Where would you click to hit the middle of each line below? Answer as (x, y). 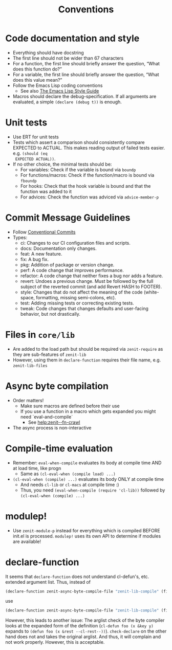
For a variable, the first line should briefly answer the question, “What (86, 74)
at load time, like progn (37, 468)
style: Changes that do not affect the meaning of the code (81, 292)
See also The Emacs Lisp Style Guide (60, 91)
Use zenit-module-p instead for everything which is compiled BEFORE (86, 530)
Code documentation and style (72, 38)
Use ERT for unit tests (36, 137)
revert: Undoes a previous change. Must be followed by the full (87, 281)
